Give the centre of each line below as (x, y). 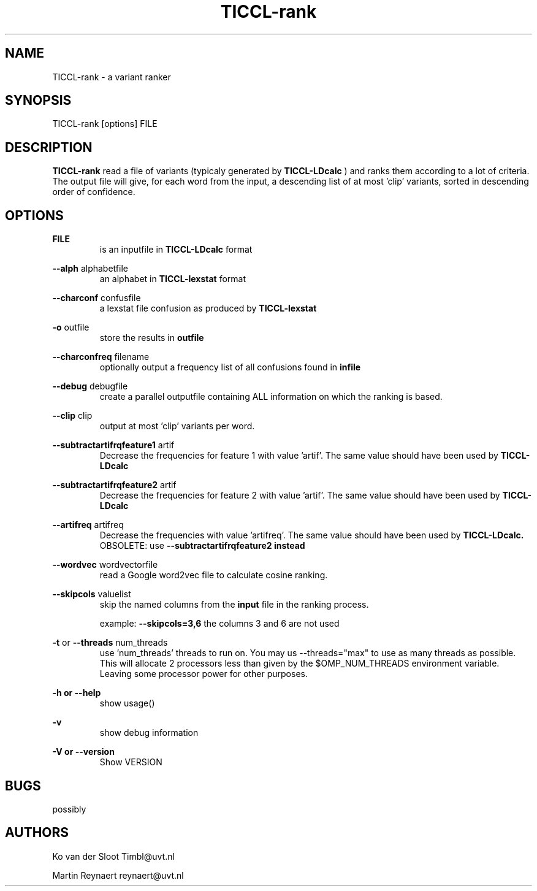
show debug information (149, 733)
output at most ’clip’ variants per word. (177, 426)
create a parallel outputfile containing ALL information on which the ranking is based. (271, 397)
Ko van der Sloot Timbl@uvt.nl (113, 856)
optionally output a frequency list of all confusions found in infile (230, 367)
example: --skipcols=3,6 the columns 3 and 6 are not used (219, 624)
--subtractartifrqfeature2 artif (114, 485)
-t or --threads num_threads (110, 643)
